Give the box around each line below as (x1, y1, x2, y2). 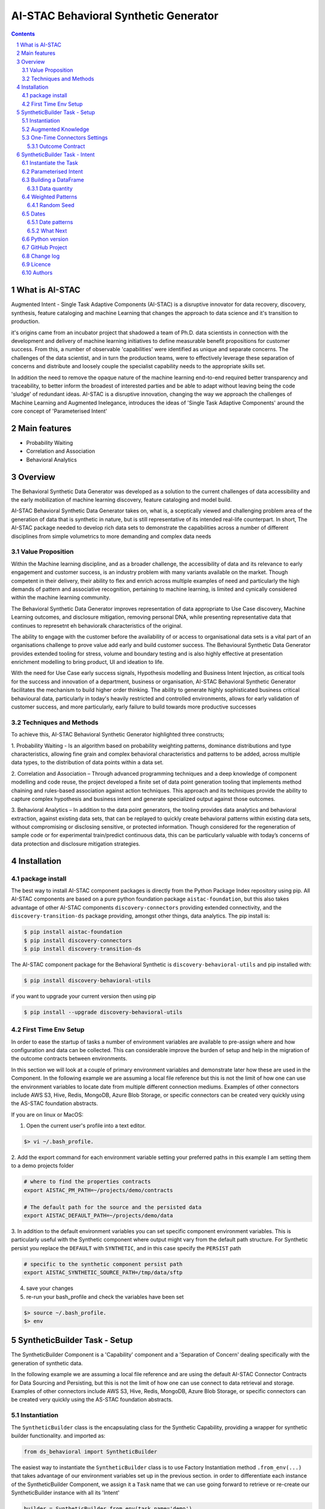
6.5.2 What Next (27, 227, 67, 234)
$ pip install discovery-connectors (23, 937, 132, 944)
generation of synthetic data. (11, 1359, 83, 1367)
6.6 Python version (22, 235, 69, 243)
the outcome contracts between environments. (11, 1055, 128, 1062)
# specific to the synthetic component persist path (23, 1260, 183, 1268)
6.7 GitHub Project (22, 244, 67, 251)
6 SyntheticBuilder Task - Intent (16, 151, 95, 158)
